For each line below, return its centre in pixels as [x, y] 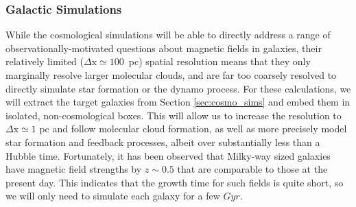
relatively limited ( [45, 61]
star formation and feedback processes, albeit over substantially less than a [163, 142]
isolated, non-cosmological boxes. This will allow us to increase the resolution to [174, 115]
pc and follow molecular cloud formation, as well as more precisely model [193, 129]
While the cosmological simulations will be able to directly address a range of [168, 35]
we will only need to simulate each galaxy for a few [113, 196]
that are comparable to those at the [252, 169]
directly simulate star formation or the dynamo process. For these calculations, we [178, 88]
